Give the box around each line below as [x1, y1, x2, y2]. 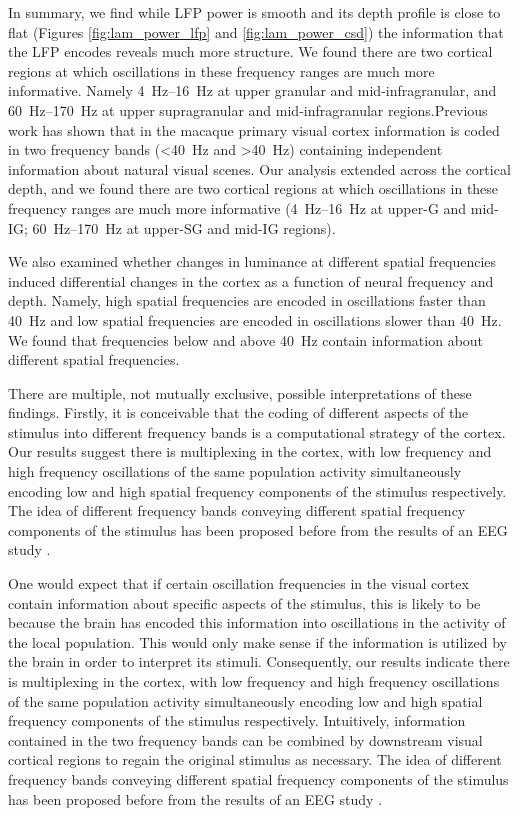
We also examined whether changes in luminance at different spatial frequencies [8, 251, 497, 272]
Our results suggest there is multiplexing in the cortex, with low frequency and [8, 441, 492, 462]
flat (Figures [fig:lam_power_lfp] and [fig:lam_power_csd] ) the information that [8, 21, 504, 42]
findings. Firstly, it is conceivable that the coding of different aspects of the [8, 402, 469, 423]
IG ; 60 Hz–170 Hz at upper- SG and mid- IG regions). [8, 217, 336, 238]
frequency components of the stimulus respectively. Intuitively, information [8, 710, 466, 731]
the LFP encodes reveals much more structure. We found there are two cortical [8, 41, 493, 62]
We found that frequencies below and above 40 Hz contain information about [8, 329, 484, 350]
